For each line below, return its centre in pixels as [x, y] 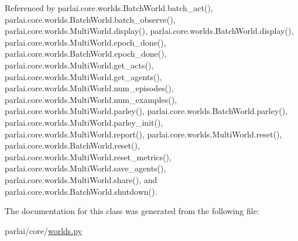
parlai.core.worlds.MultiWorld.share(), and [81, 179]
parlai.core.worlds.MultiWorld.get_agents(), [83, 76]
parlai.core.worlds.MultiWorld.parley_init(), [84, 122]
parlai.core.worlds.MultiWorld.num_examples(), [91, 99]
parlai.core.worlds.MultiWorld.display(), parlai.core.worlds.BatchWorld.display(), [149, 31]
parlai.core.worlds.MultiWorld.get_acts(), [79, 65]
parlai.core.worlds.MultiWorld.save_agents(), [85, 168]
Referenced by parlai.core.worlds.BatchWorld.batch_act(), [109, 8]
